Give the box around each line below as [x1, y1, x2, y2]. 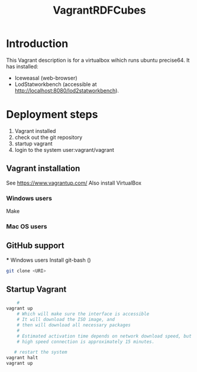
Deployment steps [6, 108, 98, 122]
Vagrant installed [14, 127, 56, 134]
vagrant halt [6, 355, 38, 361]
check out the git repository [14, 133, 83, 141]
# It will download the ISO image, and [17, 317, 115, 323]
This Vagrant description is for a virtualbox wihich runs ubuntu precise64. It [6, 56, 190, 63]
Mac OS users [6, 222, 47, 230]
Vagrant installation [6, 164, 80, 174]
